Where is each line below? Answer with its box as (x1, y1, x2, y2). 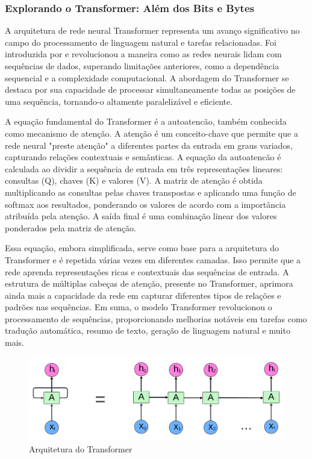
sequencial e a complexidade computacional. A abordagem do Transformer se (5, 71, 289, 84)
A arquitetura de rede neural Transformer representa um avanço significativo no (5, 24, 300, 37)
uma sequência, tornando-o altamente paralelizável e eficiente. (5, 95, 233, 107)
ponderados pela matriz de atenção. (5, 221, 136, 234)
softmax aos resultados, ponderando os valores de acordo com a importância (5, 198, 286, 210)
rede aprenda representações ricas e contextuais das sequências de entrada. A (5, 265, 289, 278)
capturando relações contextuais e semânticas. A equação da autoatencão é (5, 151, 281, 163)
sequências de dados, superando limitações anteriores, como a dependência (5, 60, 279, 72)
